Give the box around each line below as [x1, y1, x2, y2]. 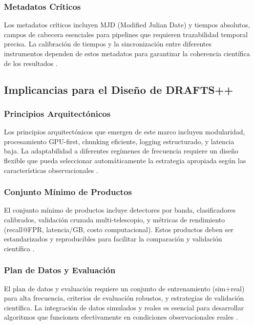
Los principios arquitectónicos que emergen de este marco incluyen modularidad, [4, 127, 245, 137]
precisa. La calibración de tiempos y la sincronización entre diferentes [4, 39, 212, 49]
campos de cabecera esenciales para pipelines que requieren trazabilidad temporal [4, 29, 248, 39]
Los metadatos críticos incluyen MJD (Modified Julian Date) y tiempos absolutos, [4, 20, 250, 30]
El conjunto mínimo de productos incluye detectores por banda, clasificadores [4, 205, 236, 215]
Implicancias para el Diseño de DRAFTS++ [4, 82, 233, 97]
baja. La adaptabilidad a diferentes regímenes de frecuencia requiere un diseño [4, 146, 238, 156]
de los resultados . [4, 58, 58, 68]
